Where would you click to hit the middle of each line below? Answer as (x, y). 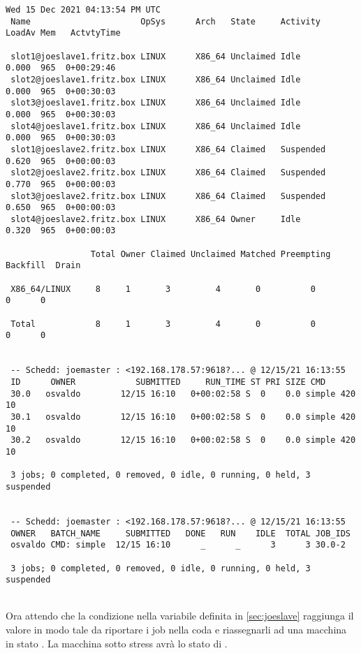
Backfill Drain (43, 266)
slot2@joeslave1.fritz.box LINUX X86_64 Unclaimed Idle (156, 79)
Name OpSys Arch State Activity (166, 21)
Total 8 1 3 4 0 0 (163, 324)
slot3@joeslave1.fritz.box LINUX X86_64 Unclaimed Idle (156, 103)
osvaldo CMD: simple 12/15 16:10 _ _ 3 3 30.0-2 (178, 545)
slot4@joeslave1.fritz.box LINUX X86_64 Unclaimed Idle (156, 126)
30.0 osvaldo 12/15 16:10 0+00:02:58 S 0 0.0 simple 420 (183, 394)
